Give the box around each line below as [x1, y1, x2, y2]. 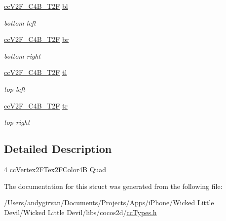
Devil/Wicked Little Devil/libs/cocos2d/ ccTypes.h [4, 207, 157, 217]
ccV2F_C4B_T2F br [4, 34, 69, 44]
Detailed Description [4, 141, 112, 156]
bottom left [4, 17, 36, 28]
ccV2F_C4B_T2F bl [4, 1, 68, 11]
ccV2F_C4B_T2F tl [4, 67, 67, 77]
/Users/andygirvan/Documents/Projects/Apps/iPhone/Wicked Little [4, 197, 214, 208]
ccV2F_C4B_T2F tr [4, 100, 68, 110]
